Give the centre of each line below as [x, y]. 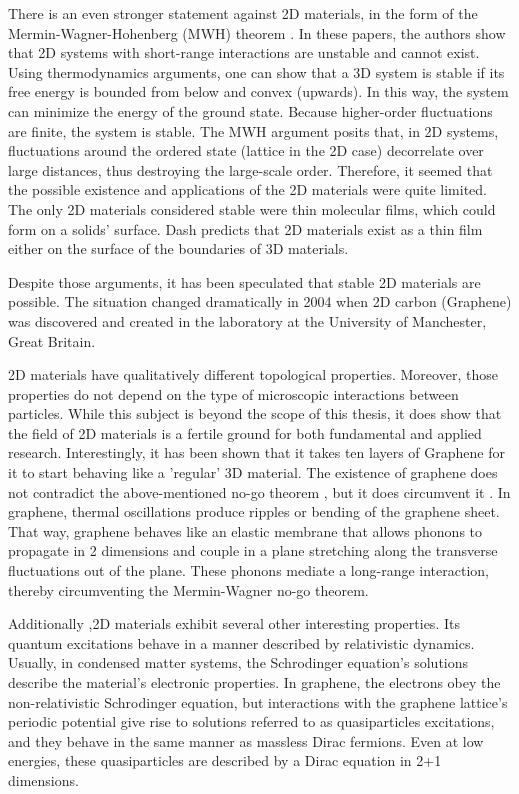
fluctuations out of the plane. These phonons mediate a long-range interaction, [248, 570]
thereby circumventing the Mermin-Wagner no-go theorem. [188, 589]
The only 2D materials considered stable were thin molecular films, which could [252, 208]
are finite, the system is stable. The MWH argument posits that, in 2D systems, [253, 130]
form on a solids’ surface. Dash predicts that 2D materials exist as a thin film [245, 228]
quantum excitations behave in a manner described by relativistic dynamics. [241, 642]
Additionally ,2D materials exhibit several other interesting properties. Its [234, 623]
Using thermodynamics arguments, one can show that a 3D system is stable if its [256, 71]
